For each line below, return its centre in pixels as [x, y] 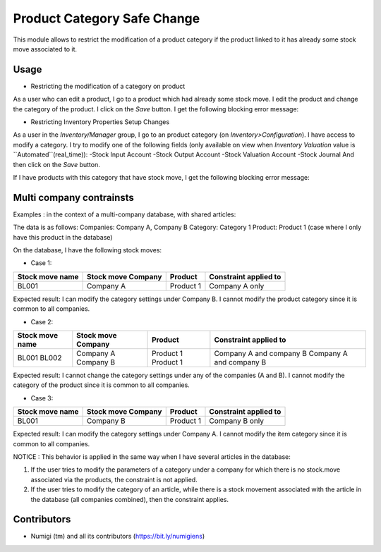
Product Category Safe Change [107, 18]
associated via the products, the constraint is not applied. [114, 479]
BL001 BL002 [40, 358]
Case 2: [42, 321]
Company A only [237, 286]
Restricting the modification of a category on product [108, 86]
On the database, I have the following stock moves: [87, 250]
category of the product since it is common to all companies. [101, 385]
